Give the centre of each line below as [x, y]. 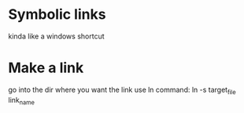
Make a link [46, 68]
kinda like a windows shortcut [56, 36]
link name [22, 101]
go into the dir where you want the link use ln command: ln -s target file [122, 90]
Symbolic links [57, 15]
